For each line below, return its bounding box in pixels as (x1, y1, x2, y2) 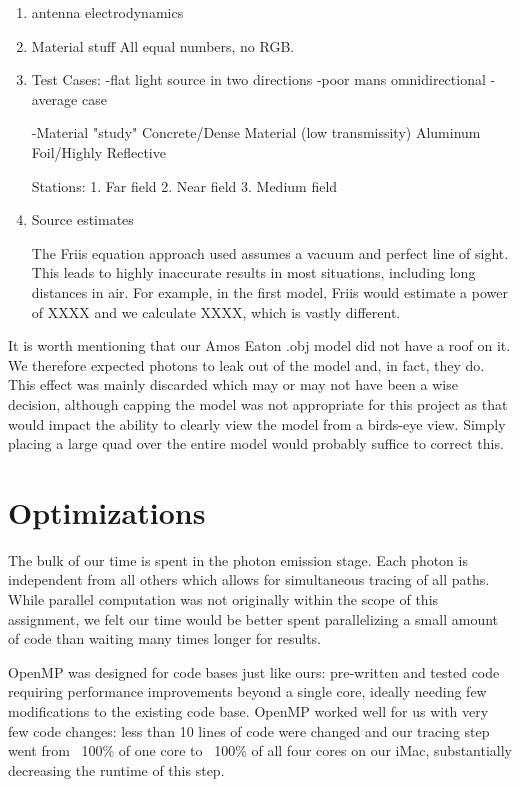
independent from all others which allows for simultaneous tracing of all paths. (8, 569, 490, 590)
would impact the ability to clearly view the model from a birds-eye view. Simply (8, 413, 506, 434)
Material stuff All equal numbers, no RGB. (31, 35, 295, 56)
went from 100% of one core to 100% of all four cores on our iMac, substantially (8, 740, 513, 761)
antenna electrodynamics (31, 2, 184, 22)
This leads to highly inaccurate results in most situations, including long (31, 262, 476, 283)
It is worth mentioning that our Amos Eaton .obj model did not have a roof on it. (8, 335, 511, 356)
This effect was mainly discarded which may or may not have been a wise (8, 374, 458, 395)
